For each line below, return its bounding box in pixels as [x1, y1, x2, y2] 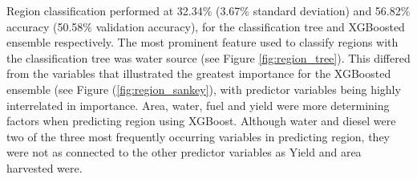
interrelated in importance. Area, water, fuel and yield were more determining [6, 96, 390, 113]
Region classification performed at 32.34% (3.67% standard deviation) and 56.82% [6, 2, 411, 18]
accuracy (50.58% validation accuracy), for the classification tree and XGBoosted [6, 18, 405, 35]
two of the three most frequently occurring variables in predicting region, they [6, 128, 391, 144]
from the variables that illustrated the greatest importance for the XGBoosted [6, 65, 391, 82]
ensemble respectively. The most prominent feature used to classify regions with [6, 34, 399, 51]
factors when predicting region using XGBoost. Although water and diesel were [6, 112, 396, 129]
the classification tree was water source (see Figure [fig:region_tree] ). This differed [6, 49, 411, 66]
